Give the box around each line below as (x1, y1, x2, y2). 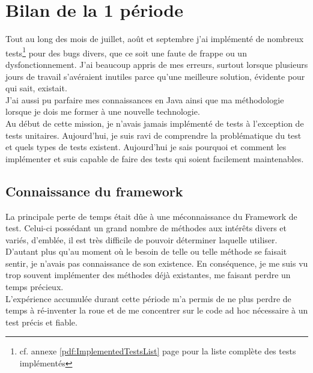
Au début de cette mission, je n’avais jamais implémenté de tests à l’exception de (5, 117, 304, 129)
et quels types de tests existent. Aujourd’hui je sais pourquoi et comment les (5, 141, 287, 153)
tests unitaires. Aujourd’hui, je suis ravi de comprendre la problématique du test (5, 129, 302, 141)
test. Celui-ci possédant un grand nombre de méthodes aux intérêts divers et (5, 222, 287, 234)
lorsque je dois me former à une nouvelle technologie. (5, 105, 200, 118)
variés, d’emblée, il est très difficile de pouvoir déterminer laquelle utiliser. (5, 233, 278, 246)
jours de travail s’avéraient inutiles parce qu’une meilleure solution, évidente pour (5, 70, 305, 82)
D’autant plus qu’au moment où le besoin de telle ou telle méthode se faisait (5, 245, 287, 258)
